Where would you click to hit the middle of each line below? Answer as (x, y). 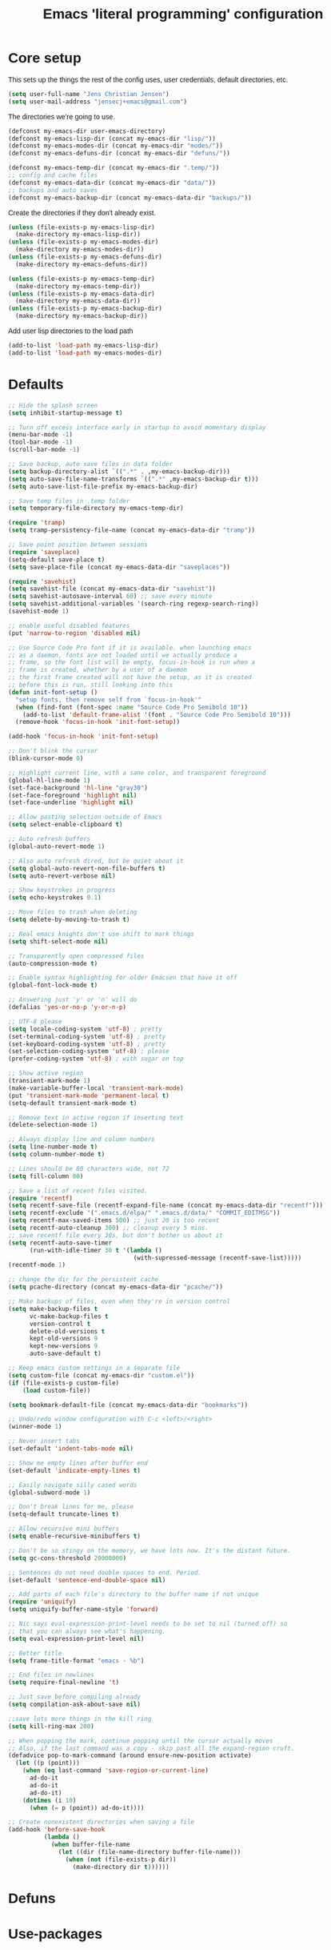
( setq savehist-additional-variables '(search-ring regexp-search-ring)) (134, 604)
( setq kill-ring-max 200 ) (51, 1726)
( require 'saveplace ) (44, 552)
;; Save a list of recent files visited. (78, 1191)
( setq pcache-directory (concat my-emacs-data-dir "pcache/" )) (116, 1287)
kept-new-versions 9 (64, 1346)
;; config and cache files (53, 175)
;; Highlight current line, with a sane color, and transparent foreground (137, 773)
